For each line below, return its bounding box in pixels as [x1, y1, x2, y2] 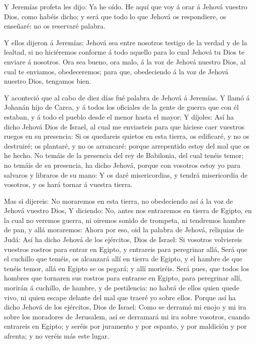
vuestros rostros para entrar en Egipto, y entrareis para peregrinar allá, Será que [4, 244, 248, 254]
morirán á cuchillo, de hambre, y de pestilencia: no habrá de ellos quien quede [4, 282, 239, 293]
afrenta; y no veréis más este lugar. [4, 331, 109, 341]
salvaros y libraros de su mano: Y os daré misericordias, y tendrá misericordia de [4, 169, 248, 180]
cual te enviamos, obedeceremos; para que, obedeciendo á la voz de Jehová [4, 66, 228, 76]
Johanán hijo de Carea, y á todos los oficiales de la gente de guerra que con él [4, 102, 239, 112]
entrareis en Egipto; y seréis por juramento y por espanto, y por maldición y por [4, 321, 247, 331]
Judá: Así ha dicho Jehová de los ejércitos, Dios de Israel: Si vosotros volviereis [4, 234, 242, 245]
